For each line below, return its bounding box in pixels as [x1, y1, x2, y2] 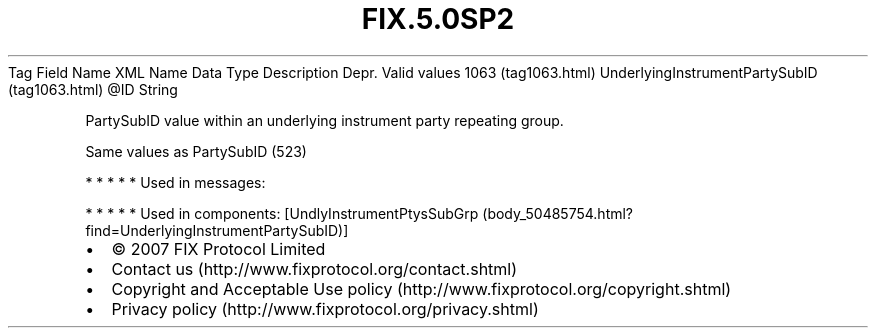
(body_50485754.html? [482, 204, 634, 222]
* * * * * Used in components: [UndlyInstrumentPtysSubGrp [85, 204, 479, 222]
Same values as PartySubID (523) [85, 142, 307, 160]
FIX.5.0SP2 [361, 2, 515, 36]
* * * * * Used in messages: [85, 173, 266, 191]
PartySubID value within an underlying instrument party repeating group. [85, 111, 564, 129]
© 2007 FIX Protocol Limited [111, 238, 326, 259]
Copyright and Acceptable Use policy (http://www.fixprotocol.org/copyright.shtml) [111, 278, 732, 299]
